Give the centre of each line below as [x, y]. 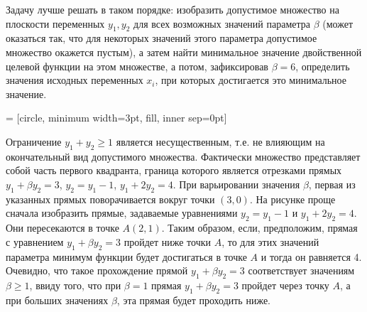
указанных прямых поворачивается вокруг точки [110, 199]
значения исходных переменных [75, 80]
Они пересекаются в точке [62, 228]
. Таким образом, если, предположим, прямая [259, 228]
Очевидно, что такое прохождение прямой [97, 270]
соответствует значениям [301, 270]
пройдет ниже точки [168, 241]
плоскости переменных [55, 23]
